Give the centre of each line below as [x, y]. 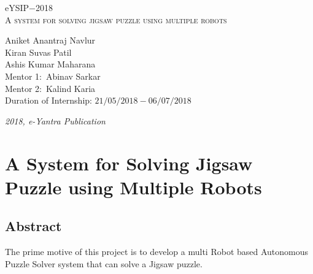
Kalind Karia [71, 88]
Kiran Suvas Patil [38, 52]
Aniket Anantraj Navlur [50, 40]
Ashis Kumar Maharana [50, 64]
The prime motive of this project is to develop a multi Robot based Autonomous [157, 252]
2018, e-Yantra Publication [55, 120]
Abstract [33, 226]
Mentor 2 [22, 88]
